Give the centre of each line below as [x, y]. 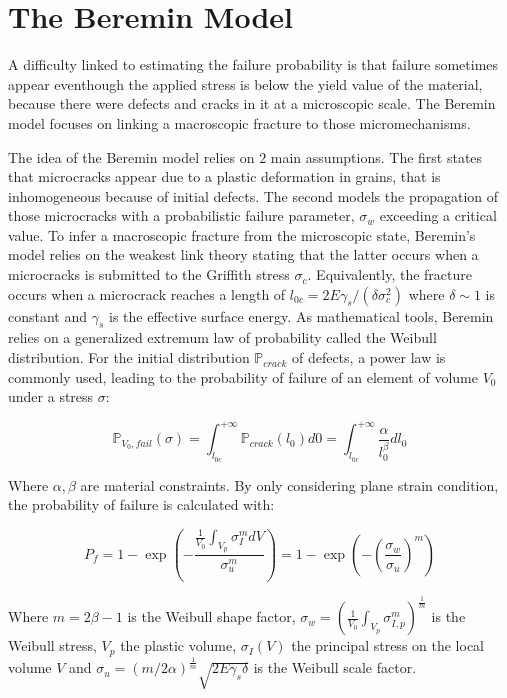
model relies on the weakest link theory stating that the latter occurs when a [243, 254]
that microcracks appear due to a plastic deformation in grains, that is [224, 176]
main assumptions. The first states [376, 156]
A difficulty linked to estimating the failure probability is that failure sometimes [253, 64]
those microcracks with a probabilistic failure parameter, [181, 215]
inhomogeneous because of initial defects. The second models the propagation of [253, 195]
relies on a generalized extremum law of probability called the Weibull [222, 337]
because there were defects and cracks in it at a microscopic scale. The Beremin [252, 103]
